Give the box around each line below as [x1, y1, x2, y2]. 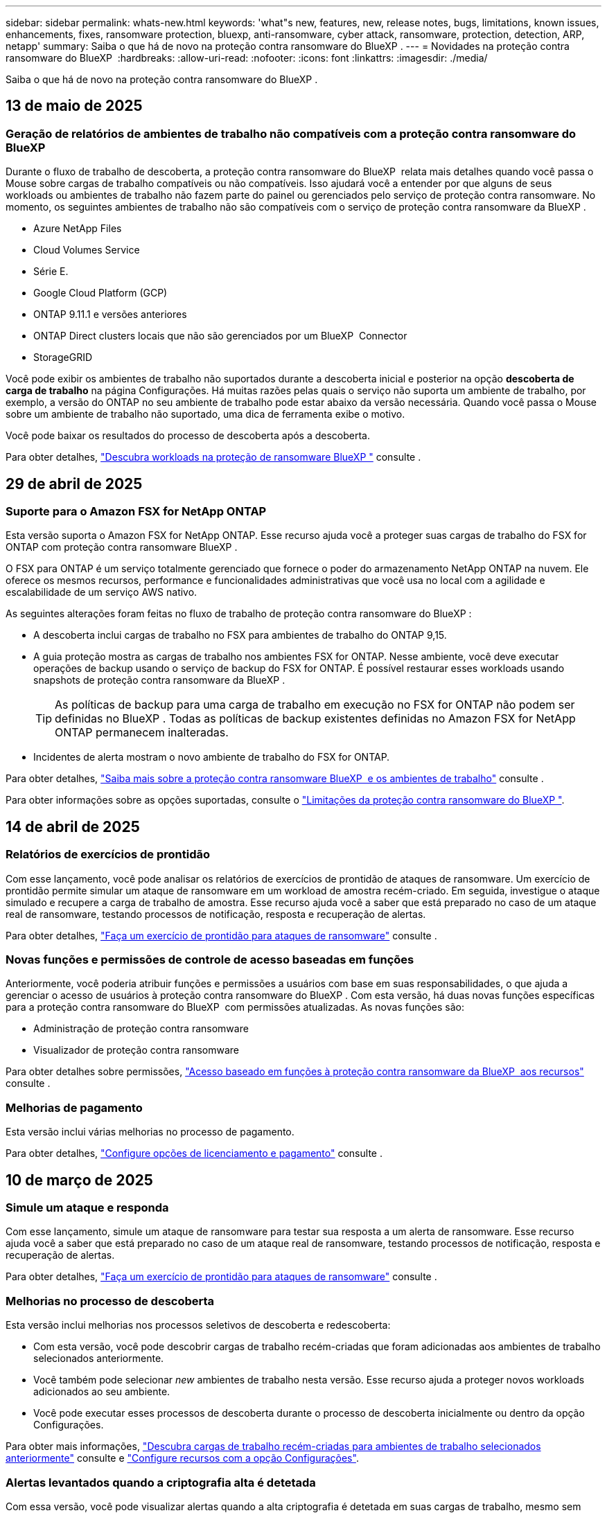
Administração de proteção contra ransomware [33, 1023, 249, 1035]
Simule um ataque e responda [6, 1201, 169, 1214]
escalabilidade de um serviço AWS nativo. [6, 586, 197, 599]
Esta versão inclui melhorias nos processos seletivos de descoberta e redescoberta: [6, 1319, 391, 1331]
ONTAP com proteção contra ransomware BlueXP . [6, 541, 238, 554]
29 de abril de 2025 [6, 475, 143, 493]
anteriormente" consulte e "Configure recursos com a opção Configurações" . [6, 1452, 359, 1465]
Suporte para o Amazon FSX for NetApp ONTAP [6, 504, 267, 519]
